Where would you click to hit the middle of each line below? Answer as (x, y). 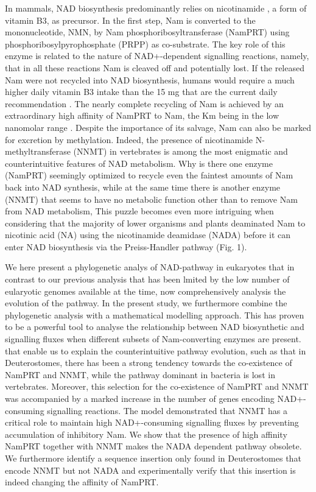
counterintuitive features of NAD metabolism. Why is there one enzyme (139, 163)
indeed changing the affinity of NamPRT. (82, 482)
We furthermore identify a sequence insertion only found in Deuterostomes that (153, 458)
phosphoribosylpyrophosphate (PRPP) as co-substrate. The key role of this (145, 44)
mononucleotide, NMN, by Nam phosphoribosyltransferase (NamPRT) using (147, 32)
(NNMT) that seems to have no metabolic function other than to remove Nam (151, 199)
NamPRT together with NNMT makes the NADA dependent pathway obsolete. (153, 446)
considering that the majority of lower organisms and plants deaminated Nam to (155, 223)
